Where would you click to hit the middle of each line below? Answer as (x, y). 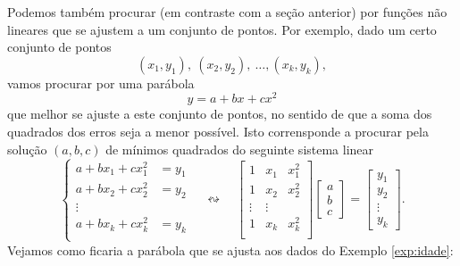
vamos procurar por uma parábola (101, 83)
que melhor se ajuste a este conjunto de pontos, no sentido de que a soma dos (220, 114)
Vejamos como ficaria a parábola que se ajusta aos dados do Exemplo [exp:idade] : (230, 249)
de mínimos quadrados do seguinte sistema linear (240, 149)
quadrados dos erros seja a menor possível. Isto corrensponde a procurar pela (218, 132)
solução (27, 149)
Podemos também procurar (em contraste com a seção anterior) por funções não (227, 12)
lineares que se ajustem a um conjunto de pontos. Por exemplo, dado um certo (222, 29)
